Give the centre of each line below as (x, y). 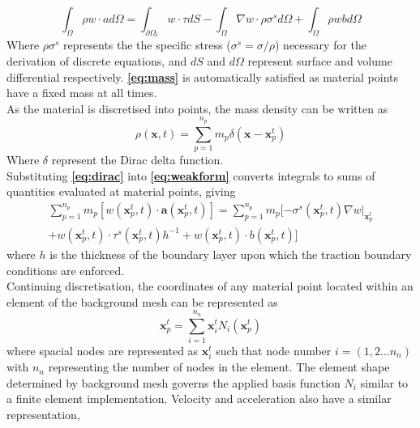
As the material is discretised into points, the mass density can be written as (197, 108)
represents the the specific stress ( (147, 45)
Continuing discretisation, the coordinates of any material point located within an (210, 286)
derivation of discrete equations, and (97, 61)
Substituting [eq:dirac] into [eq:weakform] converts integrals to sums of (191, 175)
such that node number (274, 350)
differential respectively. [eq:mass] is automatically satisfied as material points (203, 76)
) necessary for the (321, 45)
